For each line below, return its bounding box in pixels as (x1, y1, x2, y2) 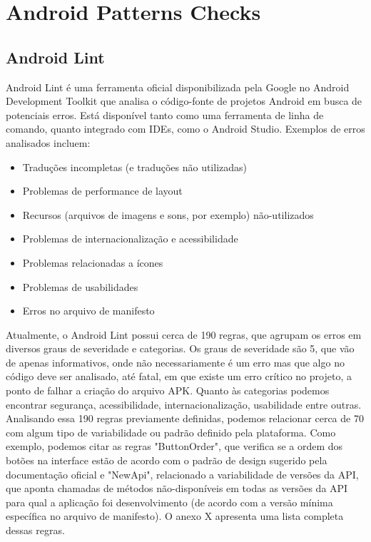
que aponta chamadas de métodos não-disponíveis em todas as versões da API (6, 481, 348, 496)
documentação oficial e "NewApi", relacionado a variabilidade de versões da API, (6, 466, 359, 481)
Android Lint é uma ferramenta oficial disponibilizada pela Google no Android (6, 79, 350, 94)
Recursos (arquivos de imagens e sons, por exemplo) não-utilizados (22, 207, 314, 222)
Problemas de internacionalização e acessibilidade (22, 231, 238, 246)
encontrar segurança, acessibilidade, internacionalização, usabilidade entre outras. (6, 397, 362, 411)
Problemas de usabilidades (22, 279, 138, 294)
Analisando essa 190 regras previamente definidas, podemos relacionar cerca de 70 (6, 411, 364, 426)
